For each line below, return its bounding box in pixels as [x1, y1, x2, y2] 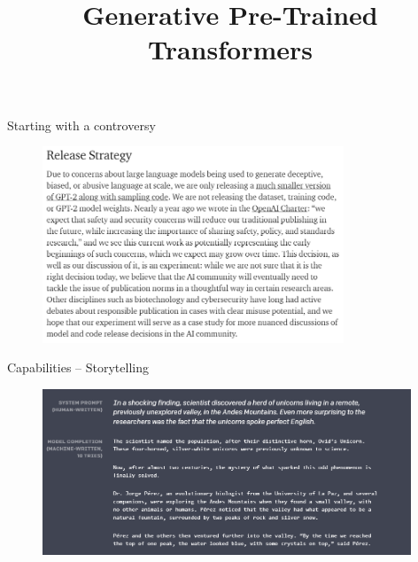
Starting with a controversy [7, 115, 156, 134]
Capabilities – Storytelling [7, 358, 149, 377]
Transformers [147, 31, 313, 67]
